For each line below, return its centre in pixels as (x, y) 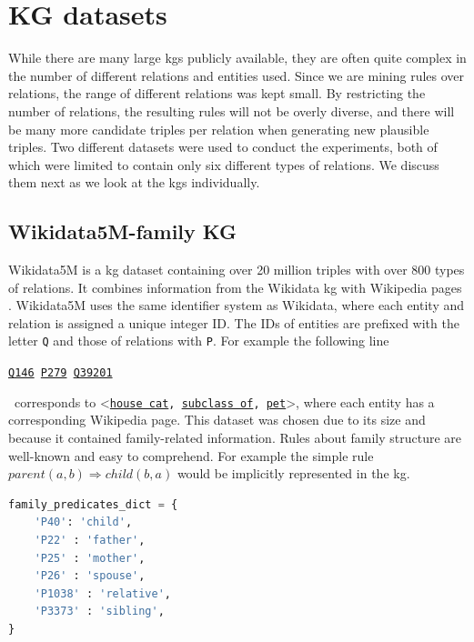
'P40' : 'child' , (83, 522)
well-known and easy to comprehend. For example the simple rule (191, 455)
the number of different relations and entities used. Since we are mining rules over (237, 75)
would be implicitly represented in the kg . (293, 473)
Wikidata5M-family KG (123, 231)
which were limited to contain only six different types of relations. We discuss (224, 164)
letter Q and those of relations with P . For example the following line (199, 341)
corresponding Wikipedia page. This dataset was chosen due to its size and (217, 420)
